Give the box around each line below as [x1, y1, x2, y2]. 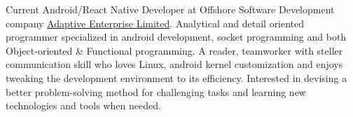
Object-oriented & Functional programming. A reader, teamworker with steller [6, 43, 343, 57]
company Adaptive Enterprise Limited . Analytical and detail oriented [6, 15, 305, 30]
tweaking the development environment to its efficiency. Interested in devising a [6, 70, 347, 85]
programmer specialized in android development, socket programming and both [6, 29, 347, 44]
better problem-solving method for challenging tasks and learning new [6, 84, 306, 99]
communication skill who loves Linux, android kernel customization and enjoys [6, 57, 343, 71]
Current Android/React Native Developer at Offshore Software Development [6, 2, 335, 16]
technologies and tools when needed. [6, 98, 161, 113]
